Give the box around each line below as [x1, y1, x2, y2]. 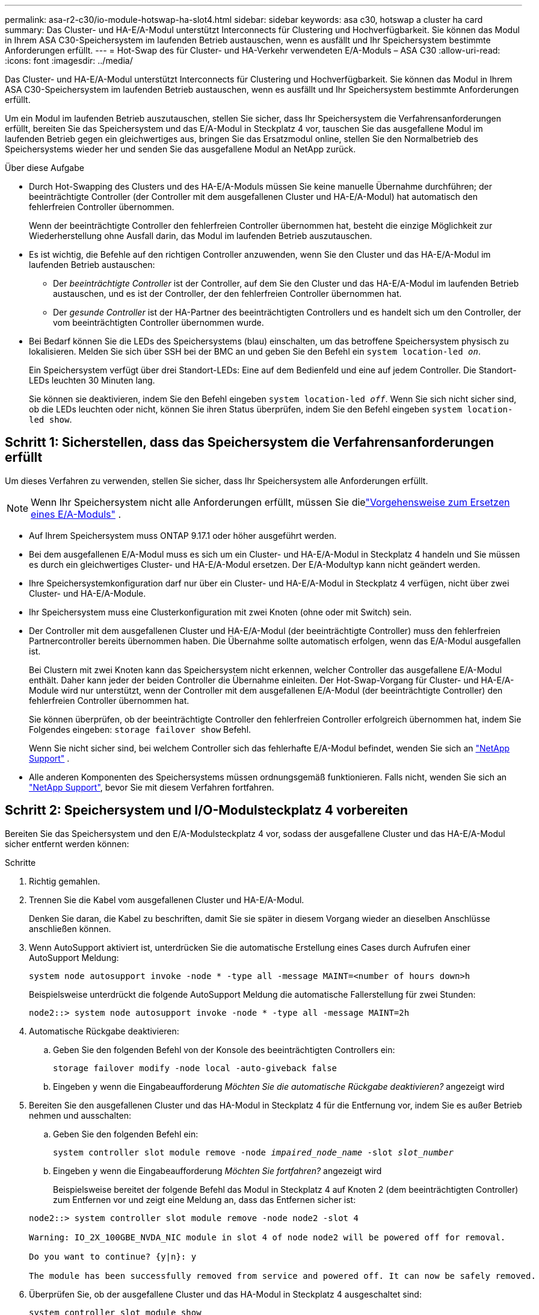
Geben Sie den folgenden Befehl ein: [53, 1128, 199, 1139]
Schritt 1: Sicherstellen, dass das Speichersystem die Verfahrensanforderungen [5, 435, 494, 450]
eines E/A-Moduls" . [31, 508, 122, 520]
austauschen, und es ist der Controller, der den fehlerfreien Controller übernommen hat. [53, 288, 402, 299]
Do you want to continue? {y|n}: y [29, 1251, 197, 1261]
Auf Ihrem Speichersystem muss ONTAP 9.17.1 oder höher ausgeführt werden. [29, 530, 337, 541]
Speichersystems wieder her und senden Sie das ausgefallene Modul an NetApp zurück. [5, 144, 356, 154]
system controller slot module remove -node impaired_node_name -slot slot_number [53, 1147, 454, 1157]
